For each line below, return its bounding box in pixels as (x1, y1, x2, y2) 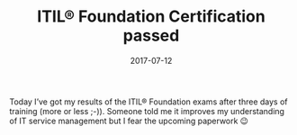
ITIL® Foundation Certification (37, 6, 265, 27)
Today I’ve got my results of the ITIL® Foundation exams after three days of (9, 96, 288, 107)
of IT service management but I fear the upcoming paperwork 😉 (9, 115, 249, 126)
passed (122, 25, 180, 46)
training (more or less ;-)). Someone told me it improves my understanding (9, 105, 285, 116)
